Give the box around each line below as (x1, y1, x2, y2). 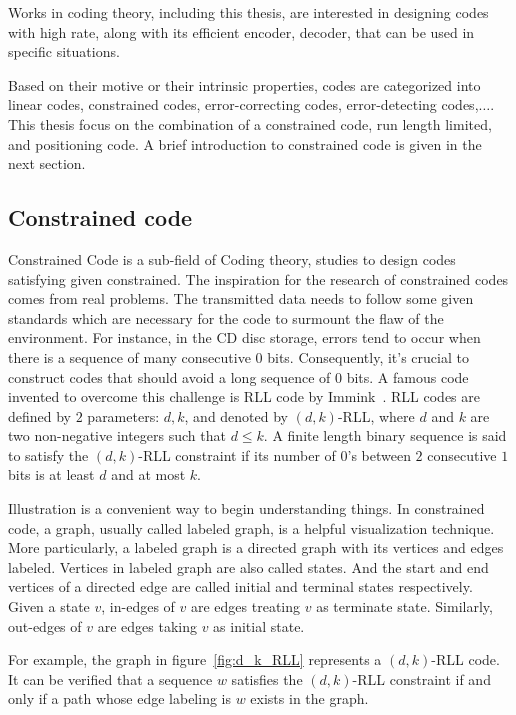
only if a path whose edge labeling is (8, 688, 231, 709)
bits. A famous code (346, 366, 469, 387)
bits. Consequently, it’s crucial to (267, 346, 469, 367)
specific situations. (8, 41, 120, 62)
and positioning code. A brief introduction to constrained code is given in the (8, 133, 482, 154)
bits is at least (8, 464, 95, 485)
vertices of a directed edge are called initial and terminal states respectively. (8, 576, 473, 597)
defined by (8, 405, 72, 426)
